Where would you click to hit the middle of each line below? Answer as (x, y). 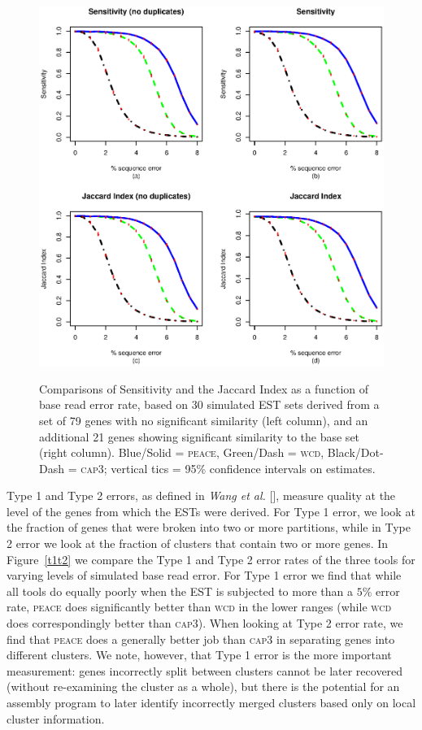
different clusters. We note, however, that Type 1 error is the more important (199, 655)
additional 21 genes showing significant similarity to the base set (200, 436)
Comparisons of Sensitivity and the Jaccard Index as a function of (204, 388)
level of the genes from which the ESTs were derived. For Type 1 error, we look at (211, 511)
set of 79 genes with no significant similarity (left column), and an (204, 420)
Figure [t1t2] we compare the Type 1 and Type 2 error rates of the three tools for (211, 559)
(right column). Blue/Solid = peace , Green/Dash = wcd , (182, 452)
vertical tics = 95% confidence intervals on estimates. (243, 468)
